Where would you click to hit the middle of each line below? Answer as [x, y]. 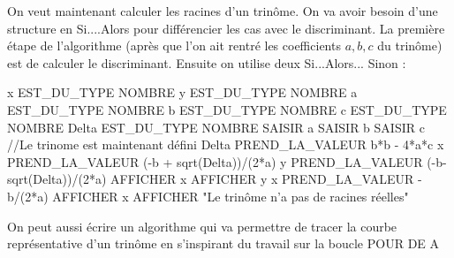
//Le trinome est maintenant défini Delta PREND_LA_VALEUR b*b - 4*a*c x [226, 144]
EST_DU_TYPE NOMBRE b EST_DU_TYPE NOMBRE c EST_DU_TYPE [227, 109]
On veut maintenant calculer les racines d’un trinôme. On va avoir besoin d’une [223, 11]
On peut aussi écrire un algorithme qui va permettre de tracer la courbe [202, 226]
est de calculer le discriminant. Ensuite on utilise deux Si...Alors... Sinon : [207, 62]
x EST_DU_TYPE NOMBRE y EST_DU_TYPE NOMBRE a [182, 92]
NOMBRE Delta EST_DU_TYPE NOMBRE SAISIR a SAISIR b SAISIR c [216, 127]
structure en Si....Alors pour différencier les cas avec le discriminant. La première [226, 28]
